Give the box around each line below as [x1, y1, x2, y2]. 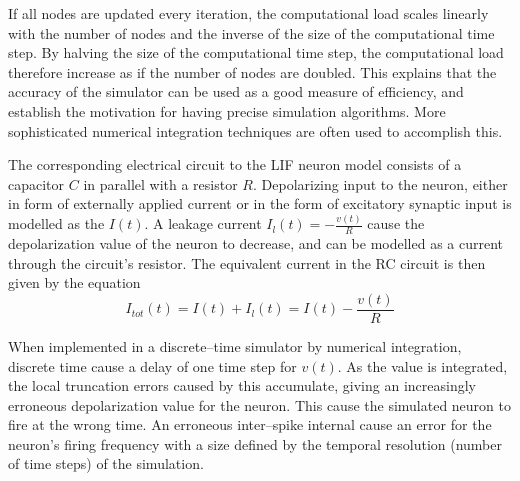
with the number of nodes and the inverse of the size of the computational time [8, 22, 495, 43]
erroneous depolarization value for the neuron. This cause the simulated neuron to [8, 394, 512, 415]
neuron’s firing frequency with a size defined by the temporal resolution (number [8, 433, 503, 454]
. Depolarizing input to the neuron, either [252, 173, 508, 194]
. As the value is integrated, [337, 355, 508, 376]
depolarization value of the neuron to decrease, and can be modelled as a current [8, 233, 504, 254]
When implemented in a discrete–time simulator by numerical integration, [8, 335, 462, 356]
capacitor [8, 173, 65, 194]
